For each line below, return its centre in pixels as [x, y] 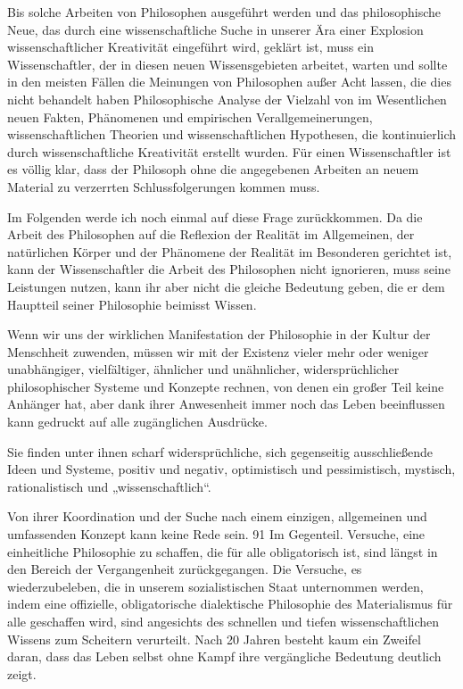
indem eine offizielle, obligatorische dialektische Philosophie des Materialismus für [230, 604]
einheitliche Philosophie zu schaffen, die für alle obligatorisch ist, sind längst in [223, 551]
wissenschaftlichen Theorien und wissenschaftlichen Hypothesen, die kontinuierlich [232, 134]
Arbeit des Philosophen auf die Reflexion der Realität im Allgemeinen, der [211, 234]
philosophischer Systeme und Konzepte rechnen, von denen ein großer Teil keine [226, 386]
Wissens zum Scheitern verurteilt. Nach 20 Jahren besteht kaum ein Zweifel [214, 639]
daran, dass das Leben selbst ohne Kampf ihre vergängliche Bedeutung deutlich [224, 656]
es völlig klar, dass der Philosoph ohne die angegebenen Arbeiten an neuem [213, 169]
